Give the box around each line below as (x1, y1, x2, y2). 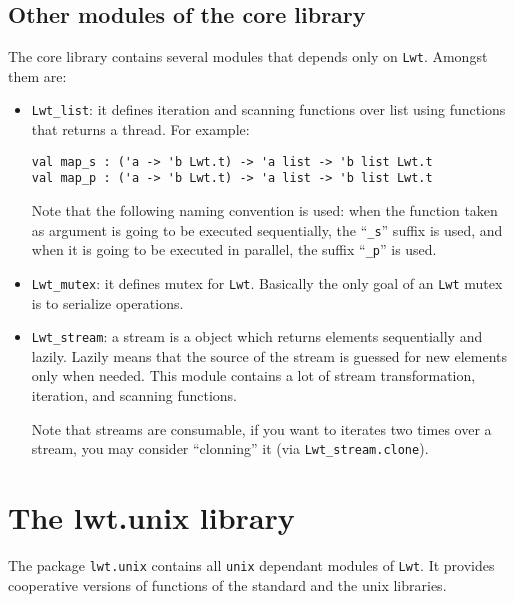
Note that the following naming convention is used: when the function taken (31, 200, 498, 221)
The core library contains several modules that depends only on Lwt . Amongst (8, 46, 488, 67)
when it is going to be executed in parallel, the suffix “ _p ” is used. (31, 239, 437, 260)
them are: (8, 65, 67, 86)
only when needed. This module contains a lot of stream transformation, (31, 365, 476, 386)
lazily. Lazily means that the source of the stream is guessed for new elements (31, 345, 508, 366)
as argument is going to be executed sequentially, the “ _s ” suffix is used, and (31, 219, 503, 240)
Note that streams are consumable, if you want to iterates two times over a (31, 418, 492, 439)
